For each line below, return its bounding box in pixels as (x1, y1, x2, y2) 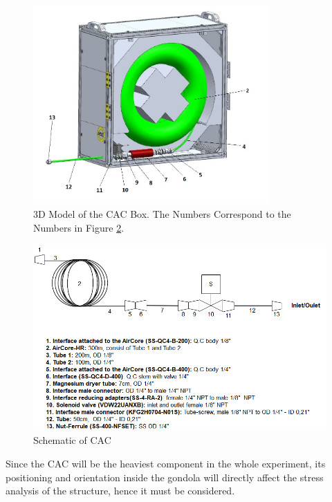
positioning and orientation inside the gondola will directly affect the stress (6, 470, 324, 484)
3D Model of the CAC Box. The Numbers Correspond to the (33, 207, 291, 221)
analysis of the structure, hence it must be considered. (6, 483, 235, 498)
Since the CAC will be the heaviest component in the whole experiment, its (6, 456, 326, 470)
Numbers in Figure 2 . (33, 220, 124, 234)
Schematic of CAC (33, 433, 111, 447)
